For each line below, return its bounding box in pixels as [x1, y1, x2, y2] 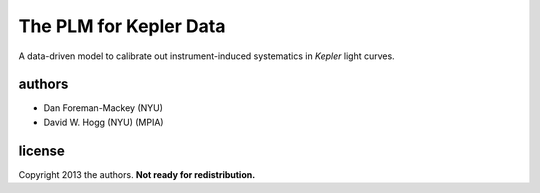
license [18, 142, 65, 159]
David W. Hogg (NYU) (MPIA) [43, 116, 164, 128]
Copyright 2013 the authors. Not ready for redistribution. [18, 168, 256, 180]
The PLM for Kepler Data [18, 15, 226, 37]
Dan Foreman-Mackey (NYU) [43, 102, 164, 114]
